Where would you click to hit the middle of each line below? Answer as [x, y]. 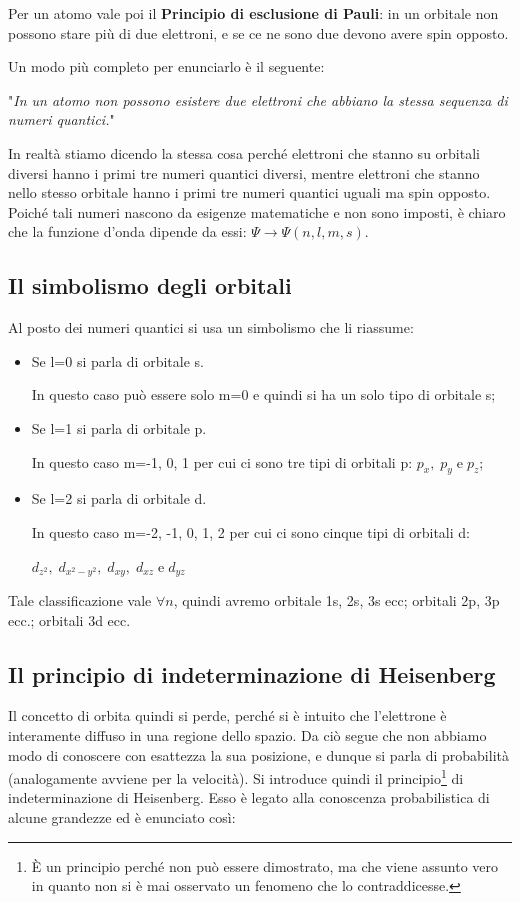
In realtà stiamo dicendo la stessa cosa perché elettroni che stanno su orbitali [244, 152]
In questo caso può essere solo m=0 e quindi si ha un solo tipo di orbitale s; [263, 394]
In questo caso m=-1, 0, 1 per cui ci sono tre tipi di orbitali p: [222, 461]
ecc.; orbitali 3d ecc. [69, 619]
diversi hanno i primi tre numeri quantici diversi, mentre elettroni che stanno [244, 172]
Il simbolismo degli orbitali [150, 285]
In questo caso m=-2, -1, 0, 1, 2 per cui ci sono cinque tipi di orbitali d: [250, 531]
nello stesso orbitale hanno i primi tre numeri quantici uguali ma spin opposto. [249, 192]
